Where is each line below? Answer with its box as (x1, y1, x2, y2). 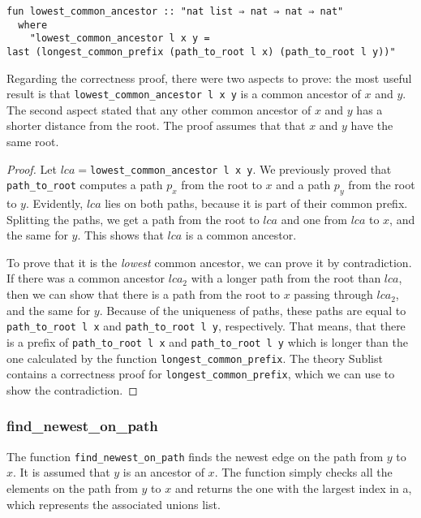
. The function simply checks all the (214, 464, 393, 481)
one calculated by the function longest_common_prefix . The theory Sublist (6, 349, 383, 366)
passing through (294, 286, 373, 303)
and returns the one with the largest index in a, (174, 479, 412, 496)
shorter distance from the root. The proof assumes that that (6, 117, 306, 134)
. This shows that (77, 227, 164, 244)
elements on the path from (6, 479, 138, 496)
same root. (6, 133, 59, 150)
